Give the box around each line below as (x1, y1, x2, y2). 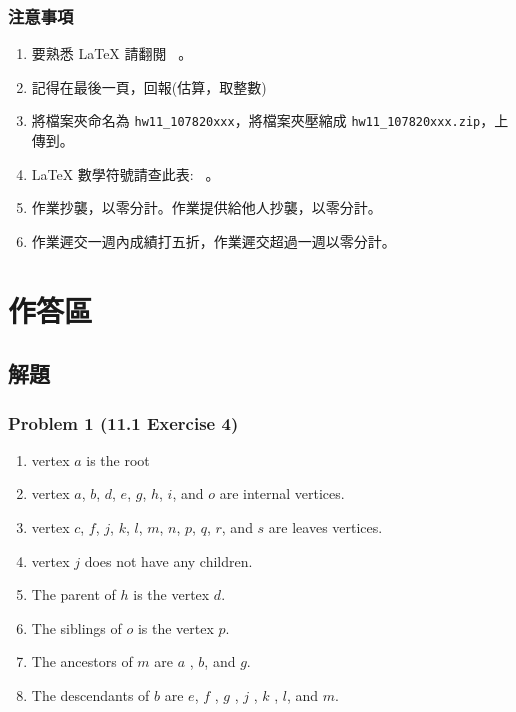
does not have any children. (84, 550, 253, 571)
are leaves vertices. (268, 517, 383, 537)
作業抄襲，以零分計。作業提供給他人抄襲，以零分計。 (31, 197, 382, 218)
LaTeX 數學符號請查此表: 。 (31, 163, 220, 184)
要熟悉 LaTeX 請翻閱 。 (31, 43, 193, 64)
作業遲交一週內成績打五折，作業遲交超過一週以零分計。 (31, 230, 396, 251)
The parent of (31, 584, 116, 605)
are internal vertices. (219, 483, 345, 504)
